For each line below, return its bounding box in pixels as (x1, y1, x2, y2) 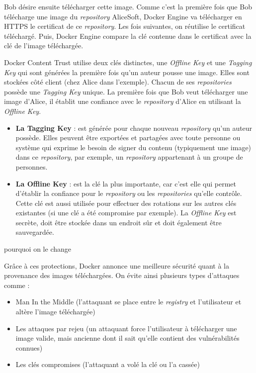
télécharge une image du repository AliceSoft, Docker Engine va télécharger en (4, 11, 242, 21)
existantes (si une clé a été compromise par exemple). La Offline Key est (15, 207, 237, 218)
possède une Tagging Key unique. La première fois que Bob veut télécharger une (4, 86, 248, 96)
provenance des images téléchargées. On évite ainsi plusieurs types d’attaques (4, 270, 240, 280)
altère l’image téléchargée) (15, 306, 95, 317)
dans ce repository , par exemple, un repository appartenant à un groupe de (15, 152, 243, 162)
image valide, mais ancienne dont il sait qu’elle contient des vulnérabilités (15, 333, 240, 343)
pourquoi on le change (4, 244, 72, 254)
